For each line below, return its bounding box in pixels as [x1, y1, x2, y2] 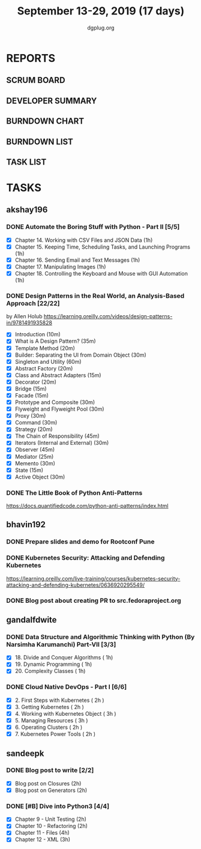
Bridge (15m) [14, 385, 47, 392]
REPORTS [6, 51, 56, 65]
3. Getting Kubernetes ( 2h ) [14, 703, 84, 710]
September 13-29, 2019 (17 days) [17, 4, 185, 18]
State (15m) [14, 467, 44, 474]
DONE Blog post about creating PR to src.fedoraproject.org [6, 596, 181, 605]
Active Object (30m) [14, 473, 65, 480]
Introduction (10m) [14, 331, 61, 338]
